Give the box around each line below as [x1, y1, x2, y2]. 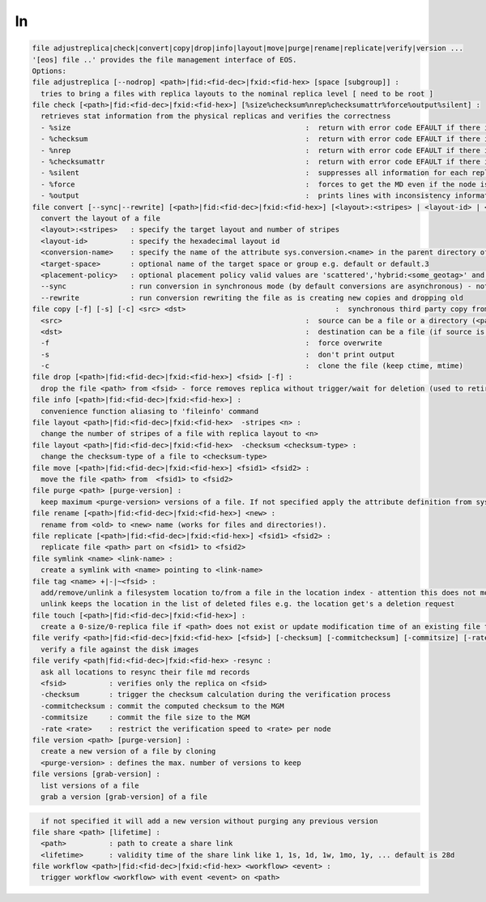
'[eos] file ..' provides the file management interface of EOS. [32, 55, 297, 64]
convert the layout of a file [40, 214, 161, 223]
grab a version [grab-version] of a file [40, 792, 208, 802]
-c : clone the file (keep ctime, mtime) [40, 361, 463, 370]
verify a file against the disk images [40, 644, 199, 654]
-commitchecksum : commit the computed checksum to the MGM [40, 701, 284, 711]
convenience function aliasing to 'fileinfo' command [40, 406, 259, 416]
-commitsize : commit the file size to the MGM [40, 713, 250, 722]
